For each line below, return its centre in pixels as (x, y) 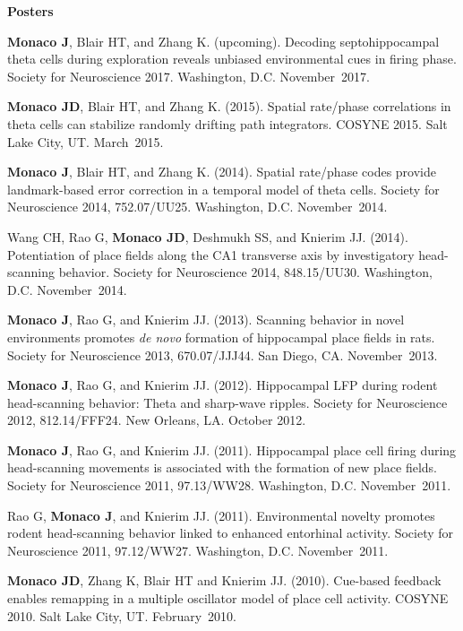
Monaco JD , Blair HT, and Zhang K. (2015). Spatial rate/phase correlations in (229, 106)
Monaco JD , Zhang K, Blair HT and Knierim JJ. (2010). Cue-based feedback (224, 580)
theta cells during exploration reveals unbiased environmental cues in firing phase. (232, 59)
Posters (30, 11)
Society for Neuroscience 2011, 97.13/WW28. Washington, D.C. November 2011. (229, 485)
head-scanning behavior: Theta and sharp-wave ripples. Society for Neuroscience (227, 402)
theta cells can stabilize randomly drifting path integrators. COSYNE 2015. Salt (227, 123)
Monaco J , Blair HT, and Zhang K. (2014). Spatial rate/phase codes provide (222, 172)
